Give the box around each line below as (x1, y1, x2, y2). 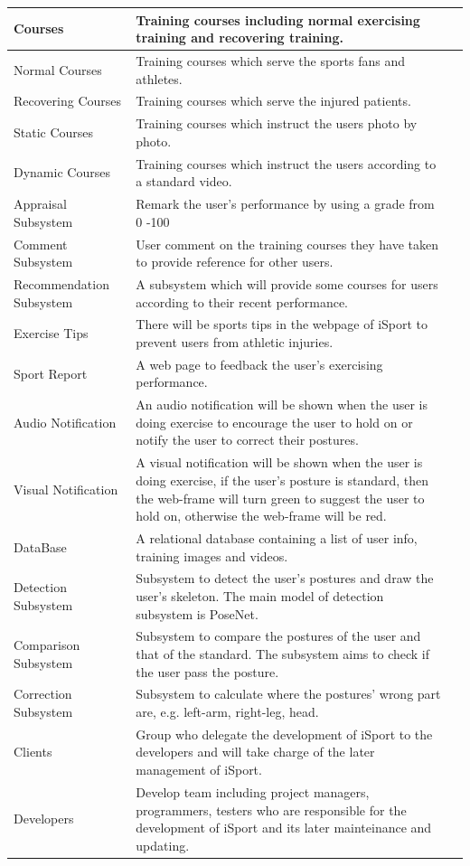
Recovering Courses (14, 91, 122, 110)
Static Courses (14, 123, 94, 142)
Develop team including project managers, (136, 782, 370, 801)
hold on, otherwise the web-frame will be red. (136, 506, 387, 525)
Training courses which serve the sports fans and (136, 51, 406, 70)
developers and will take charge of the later (136, 742, 375, 761)
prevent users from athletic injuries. (136, 333, 334, 351)
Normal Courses (14, 60, 102, 79)
